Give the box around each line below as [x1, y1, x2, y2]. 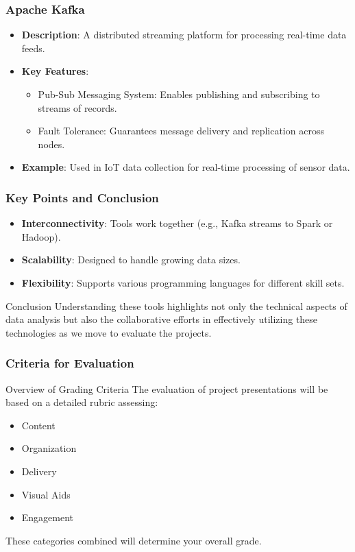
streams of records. [38, 100, 117, 115]
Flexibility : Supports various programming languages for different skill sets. [21, 275, 345, 289]
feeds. [21, 40, 45, 55]
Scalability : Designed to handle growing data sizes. [21, 252, 241, 267]
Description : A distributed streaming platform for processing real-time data [21, 27, 347, 42]
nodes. [38, 136, 65, 151]
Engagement [21, 510, 74, 525]
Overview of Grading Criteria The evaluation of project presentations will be [5, 381, 328, 396]
